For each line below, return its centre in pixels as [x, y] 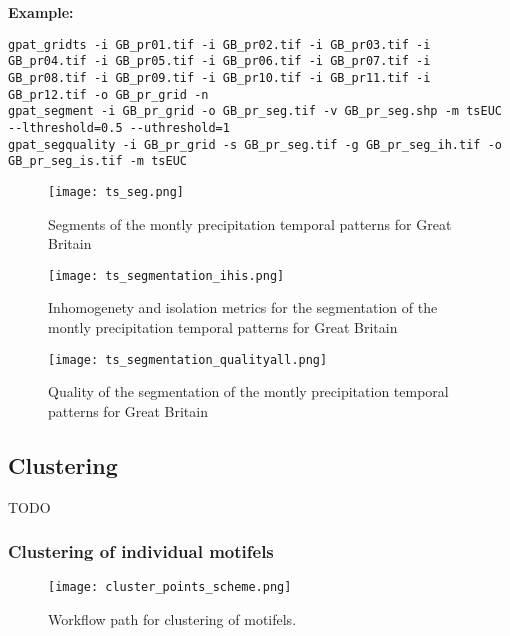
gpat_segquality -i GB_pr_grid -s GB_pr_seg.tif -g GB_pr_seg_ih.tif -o [255, 144]
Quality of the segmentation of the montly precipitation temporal [248, 391]
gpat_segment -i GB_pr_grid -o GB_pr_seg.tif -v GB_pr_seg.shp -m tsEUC [255, 111]
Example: [41, 12]
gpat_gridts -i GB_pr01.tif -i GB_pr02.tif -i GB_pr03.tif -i [219, 44]
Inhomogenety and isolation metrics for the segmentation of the [243, 307]
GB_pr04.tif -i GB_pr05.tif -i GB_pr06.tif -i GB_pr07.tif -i [219, 61]
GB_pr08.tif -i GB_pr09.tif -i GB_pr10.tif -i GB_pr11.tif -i [219, 77]
